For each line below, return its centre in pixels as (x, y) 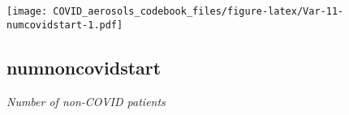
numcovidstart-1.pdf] (65, 25)
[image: (27, 11)
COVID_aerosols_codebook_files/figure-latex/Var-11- (198, 11)
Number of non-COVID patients (86, 101)
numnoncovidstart (84, 67)
